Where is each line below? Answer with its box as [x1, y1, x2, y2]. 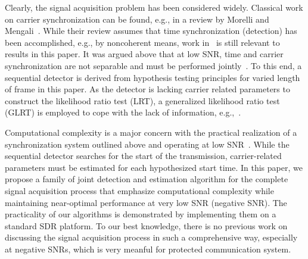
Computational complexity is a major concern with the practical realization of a [5, 126, 297, 138]
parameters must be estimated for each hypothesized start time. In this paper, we [5, 161, 303, 173]
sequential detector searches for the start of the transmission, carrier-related [5, 149, 282, 162]
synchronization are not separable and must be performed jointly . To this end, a [5, 59, 302, 71]
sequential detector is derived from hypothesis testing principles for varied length [5, 71, 300, 83]
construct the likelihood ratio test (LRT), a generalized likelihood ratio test [5, 94, 280, 107]
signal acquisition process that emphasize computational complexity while [5, 184, 274, 196]
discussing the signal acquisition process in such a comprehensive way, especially [5, 231, 298, 244]
